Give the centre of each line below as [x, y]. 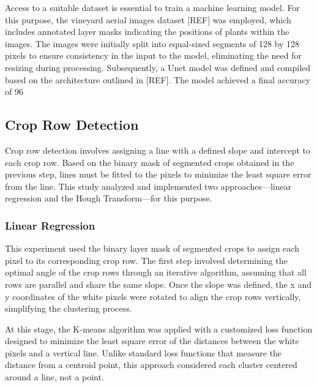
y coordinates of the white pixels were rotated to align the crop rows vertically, [153, 296]
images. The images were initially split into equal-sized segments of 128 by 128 [152, 43]
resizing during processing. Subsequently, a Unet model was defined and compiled [158, 67]
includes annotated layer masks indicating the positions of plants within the [147, 32]
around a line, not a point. [54, 377]
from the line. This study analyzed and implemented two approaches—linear [148, 186]
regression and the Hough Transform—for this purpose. [109, 198]
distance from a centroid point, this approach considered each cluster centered [151, 365]
